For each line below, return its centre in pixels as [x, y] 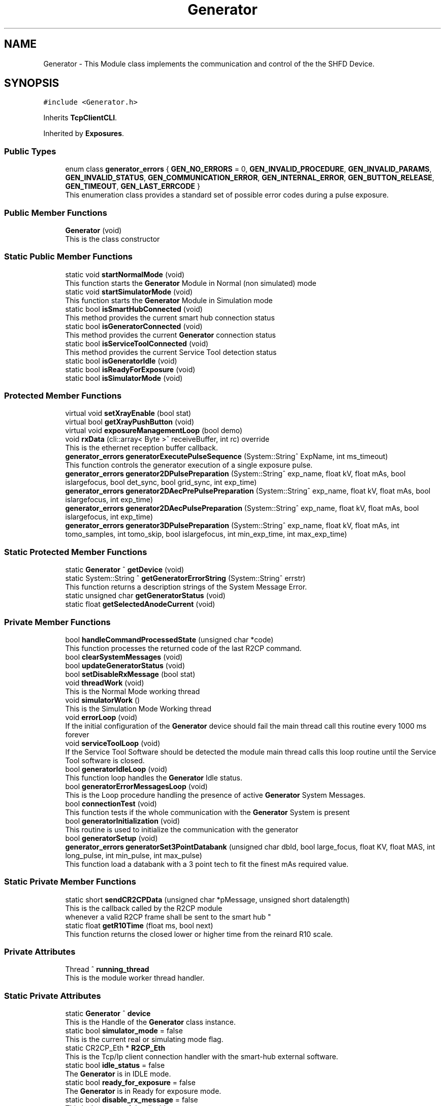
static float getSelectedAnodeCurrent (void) [140, 604]
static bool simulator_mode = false [124, 1031]
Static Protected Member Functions [76, 552]
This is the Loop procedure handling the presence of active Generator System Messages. [215, 795]
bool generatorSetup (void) [112, 838]
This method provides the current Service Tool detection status [171, 352]
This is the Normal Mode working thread [133, 691]
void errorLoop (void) [101, 717]
